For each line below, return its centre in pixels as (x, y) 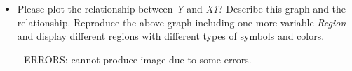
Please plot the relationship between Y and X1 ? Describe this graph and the (182, 8)
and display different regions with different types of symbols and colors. (171, 36)
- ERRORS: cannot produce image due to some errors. (134, 59)
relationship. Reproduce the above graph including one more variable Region (182, 22)
